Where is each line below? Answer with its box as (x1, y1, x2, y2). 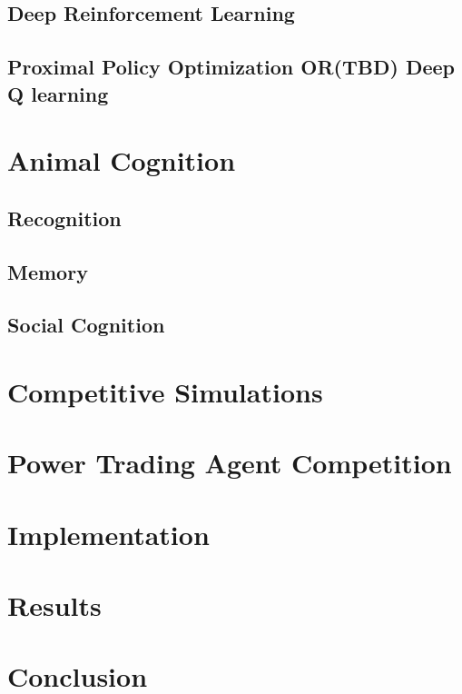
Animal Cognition (7, 142, 236, 179)
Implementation (7, 515, 210, 552)
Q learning (7, 79, 109, 107)
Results (7, 586, 102, 623)
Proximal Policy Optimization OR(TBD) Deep (7, 53, 455, 81)
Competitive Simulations (7, 372, 323, 410)
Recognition (7, 203, 122, 232)
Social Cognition (7, 311, 165, 339)
